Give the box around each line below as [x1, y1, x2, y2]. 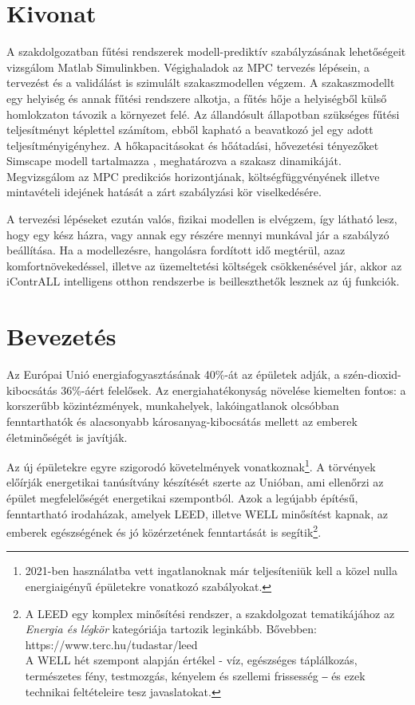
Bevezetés [6, 320, 117, 352]
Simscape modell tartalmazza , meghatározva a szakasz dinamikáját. [6, 152, 342, 169]
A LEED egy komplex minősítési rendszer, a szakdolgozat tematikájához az [25, 605, 395, 621]
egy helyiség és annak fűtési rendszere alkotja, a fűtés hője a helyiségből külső [6, 89, 387, 106]
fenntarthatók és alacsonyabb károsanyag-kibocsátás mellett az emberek [6, 412, 358, 429]
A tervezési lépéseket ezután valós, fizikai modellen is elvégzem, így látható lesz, [6, 211, 397, 227]
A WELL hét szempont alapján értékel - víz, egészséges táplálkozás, [25, 652, 358, 668]
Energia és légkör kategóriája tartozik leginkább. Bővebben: [25, 620, 317, 637]
